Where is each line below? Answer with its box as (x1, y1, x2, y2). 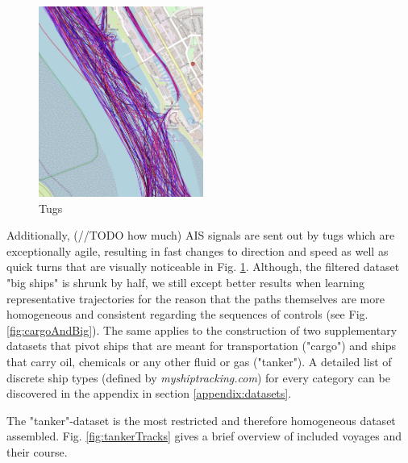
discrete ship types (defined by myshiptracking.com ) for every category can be (6, 369, 390, 386)
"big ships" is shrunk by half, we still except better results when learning (6, 273, 365, 290)
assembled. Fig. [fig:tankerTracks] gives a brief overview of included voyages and (6, 428, 402, 444)
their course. (6, 443, 68, 460)
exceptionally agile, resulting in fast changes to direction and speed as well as (6, 242, 389, 259)
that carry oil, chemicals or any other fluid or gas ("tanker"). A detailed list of (6, 352, 392, 369)
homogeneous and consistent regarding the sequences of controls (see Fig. (6, 306, 368, 323)
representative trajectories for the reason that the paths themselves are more (6, 290, 385, 307)
